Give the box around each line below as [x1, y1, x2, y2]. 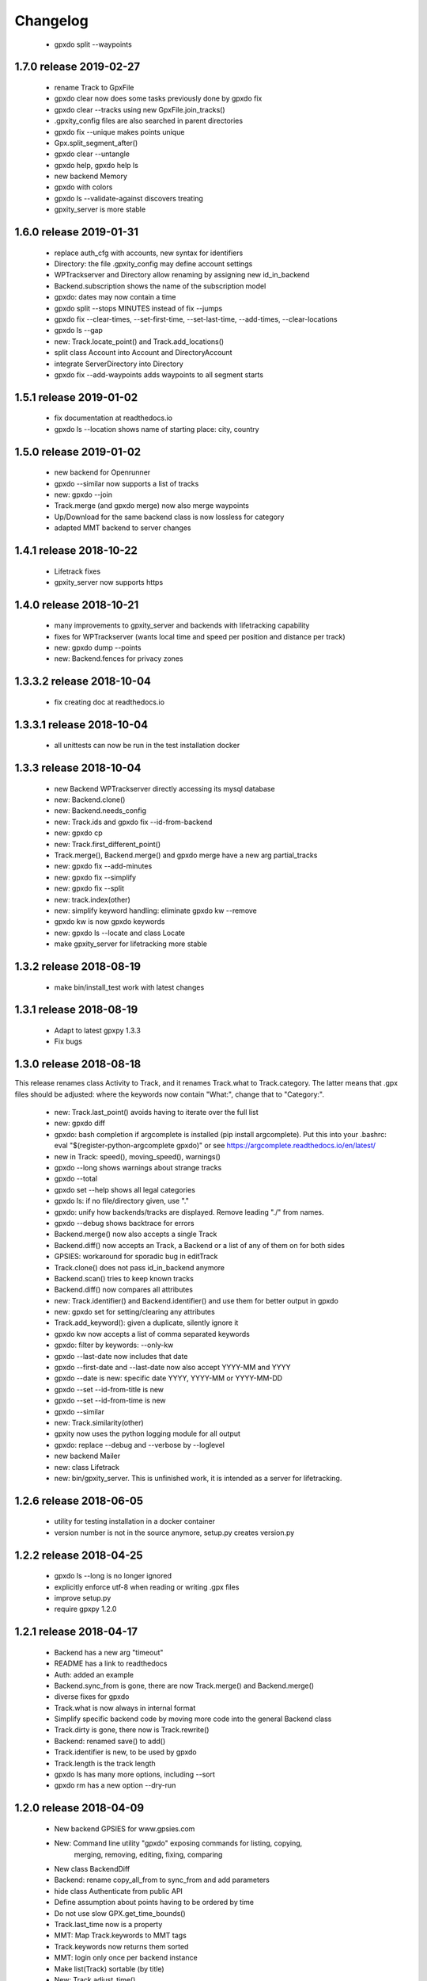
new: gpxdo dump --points [54, 643, 142, 653]
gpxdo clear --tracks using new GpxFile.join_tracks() [54, 105, 225, 114]
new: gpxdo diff [54, 1118, 106, 1128]
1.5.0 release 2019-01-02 [14, 445, 142, 459]
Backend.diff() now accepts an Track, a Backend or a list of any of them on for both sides [54, 1240, 346, 1250]
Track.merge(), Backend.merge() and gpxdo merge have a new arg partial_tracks [54, 850, 318, 860]
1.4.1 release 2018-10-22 [14, 544, 138, 557]
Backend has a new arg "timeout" [54, 1647, 164, 1657]
